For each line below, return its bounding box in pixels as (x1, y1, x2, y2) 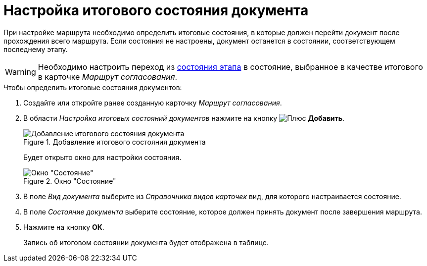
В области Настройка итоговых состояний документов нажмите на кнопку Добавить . (23, 113, 345, 122)
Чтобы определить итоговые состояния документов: (3, 83, 182, 92)
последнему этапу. (3, 45, 68, 53)
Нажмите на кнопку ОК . (23, 222, 104, 231)
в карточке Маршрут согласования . (38, 71, 178, 82)
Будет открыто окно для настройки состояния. (23, 153, 182, 161)
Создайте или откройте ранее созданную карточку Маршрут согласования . (23, 98, 282, 107)
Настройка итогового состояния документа (3, 2, 309, 19)
